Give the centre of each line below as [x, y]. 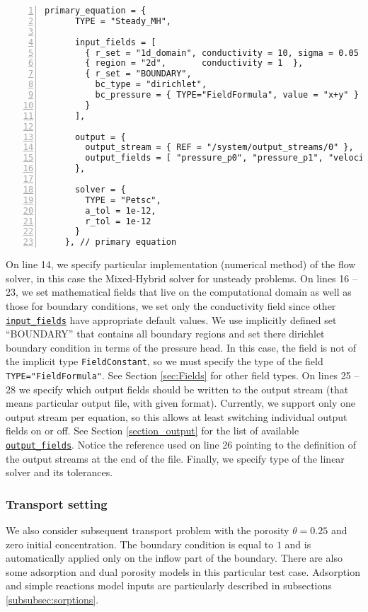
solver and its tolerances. [59, 472]
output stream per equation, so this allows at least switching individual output [177, 416]
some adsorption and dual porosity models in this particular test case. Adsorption [183, 571]
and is [298, 544]
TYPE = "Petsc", [123, 200]
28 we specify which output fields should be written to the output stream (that [177, 389]
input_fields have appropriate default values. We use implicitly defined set [171, 319]
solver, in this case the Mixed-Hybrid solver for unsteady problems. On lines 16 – [182, 278]
